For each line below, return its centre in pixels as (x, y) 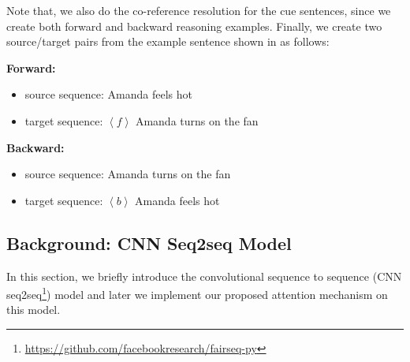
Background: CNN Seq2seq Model (149, 243)
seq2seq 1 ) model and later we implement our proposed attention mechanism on (197, 293)
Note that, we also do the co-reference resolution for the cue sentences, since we (199, 10)
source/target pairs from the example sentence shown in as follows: (168, 41)
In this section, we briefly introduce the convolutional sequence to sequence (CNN (204, 276)
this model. (34, 310)
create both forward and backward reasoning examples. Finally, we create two (194, 26)
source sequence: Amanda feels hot (108, 94)
